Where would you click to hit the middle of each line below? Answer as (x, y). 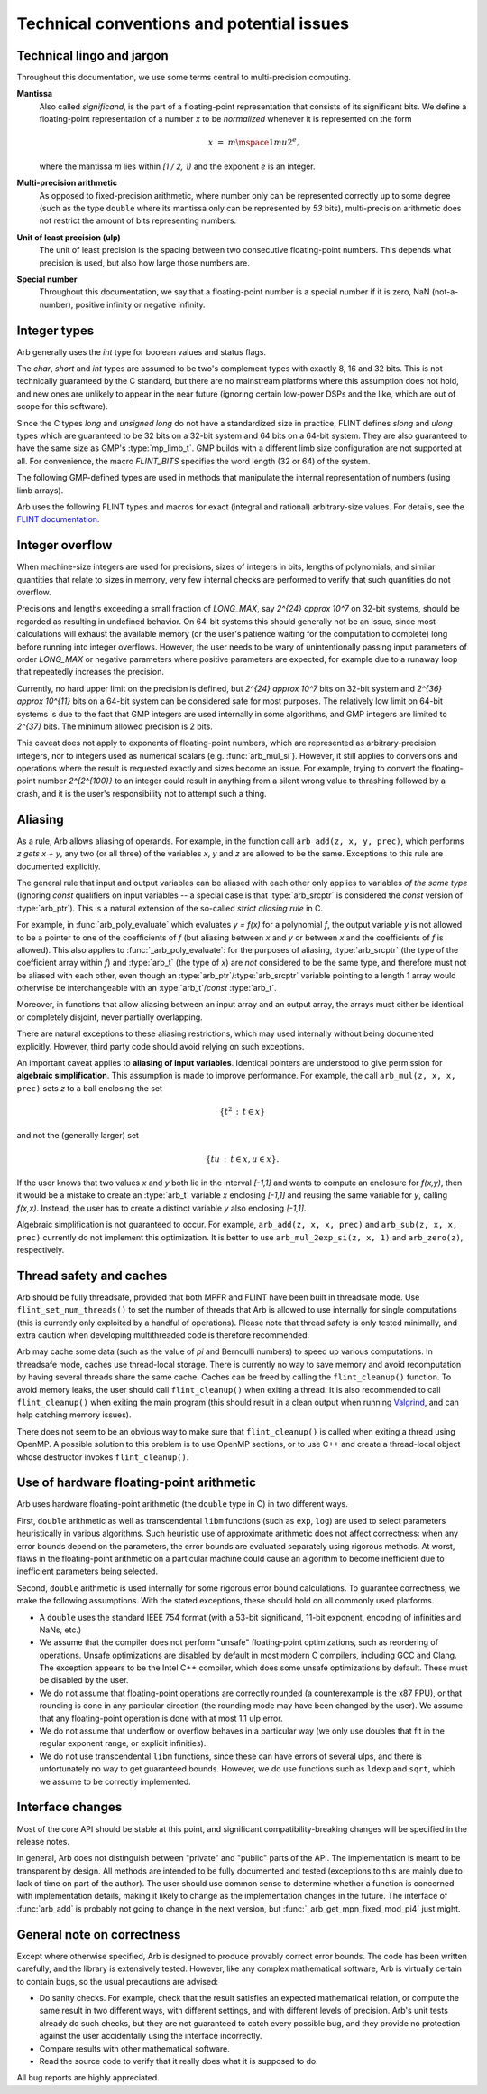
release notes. (43, 1841)
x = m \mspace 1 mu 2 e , (253, 142)
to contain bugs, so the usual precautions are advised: (118, 1981)
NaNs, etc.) (60, 1630)
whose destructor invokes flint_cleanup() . (103, 1457)
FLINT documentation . (58, 519)
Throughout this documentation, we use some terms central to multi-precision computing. (184, 78)
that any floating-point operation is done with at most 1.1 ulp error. (161, 1718)
